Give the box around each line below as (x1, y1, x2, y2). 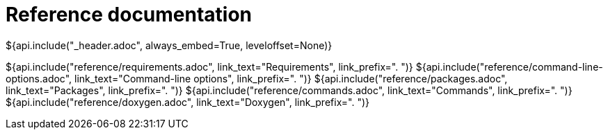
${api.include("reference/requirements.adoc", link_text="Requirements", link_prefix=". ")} (6, 60, 413, 73)
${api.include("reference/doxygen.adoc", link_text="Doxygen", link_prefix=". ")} (6, 96, 370, 108)
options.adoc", (6, 72, 72, 84)
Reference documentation (6, 3, 253, 26)
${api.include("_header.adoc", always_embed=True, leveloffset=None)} (6, 39, 333, 51)
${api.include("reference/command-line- (415, 60, 603, 73)
